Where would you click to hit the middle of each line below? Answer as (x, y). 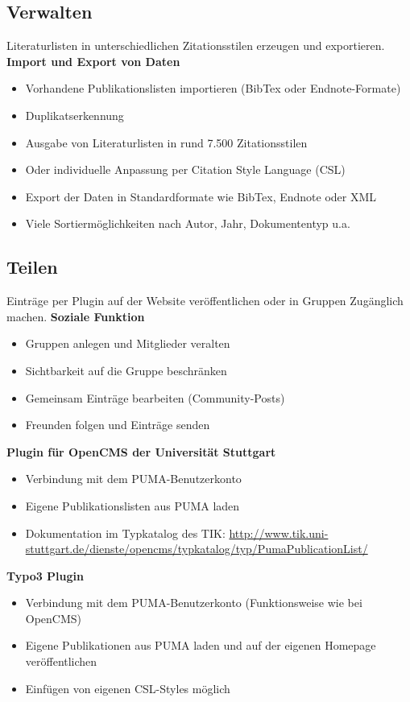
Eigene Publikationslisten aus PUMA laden (133, 505)
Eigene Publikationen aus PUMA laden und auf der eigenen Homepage (201, 645)
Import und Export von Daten (93, 61)
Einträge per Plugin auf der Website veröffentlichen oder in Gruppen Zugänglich (205, 301)
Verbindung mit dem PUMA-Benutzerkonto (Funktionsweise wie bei (194, 603)
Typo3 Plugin (45, 575)
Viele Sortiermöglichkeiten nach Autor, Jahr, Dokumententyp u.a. (188, 223)
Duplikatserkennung (75, 115)
